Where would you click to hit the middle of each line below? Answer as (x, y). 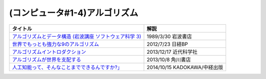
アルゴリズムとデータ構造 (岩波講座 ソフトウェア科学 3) (77, 36)
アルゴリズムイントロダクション (49, 52)
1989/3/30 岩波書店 (169, 36)
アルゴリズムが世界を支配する (47, 59)
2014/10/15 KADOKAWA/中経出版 (185, 67)
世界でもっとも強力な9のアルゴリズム (56, 44)
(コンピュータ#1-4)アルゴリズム (74, 13)
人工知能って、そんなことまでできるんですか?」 (67, 67)
